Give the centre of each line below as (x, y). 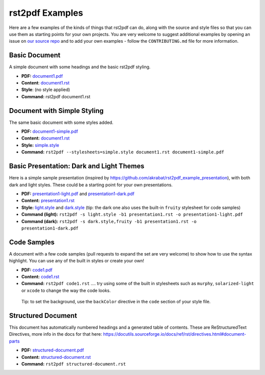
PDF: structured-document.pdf (53, 350)
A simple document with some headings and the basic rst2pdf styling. (80, 67)
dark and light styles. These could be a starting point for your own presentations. (91, 185)
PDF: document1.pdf (42, 76)
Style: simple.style (40, 145)
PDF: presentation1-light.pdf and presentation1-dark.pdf (78, 194)
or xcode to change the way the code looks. (66, 290)
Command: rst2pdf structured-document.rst (74, 364)
